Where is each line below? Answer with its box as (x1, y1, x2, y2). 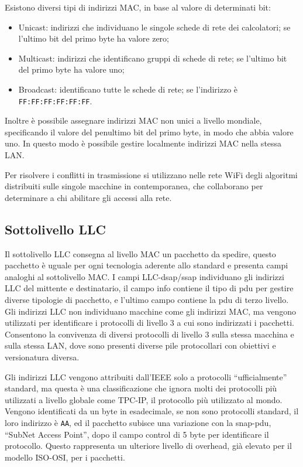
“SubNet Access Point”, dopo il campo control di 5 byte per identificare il (5, 428, 269, 440)
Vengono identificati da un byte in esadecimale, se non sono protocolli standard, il (5, 405, 299, 417)
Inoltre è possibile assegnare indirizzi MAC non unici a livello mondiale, (5, 114, 262, 127)
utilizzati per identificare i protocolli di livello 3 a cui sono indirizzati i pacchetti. (5, 316, 294, 329)
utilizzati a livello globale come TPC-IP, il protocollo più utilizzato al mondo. (5, 393, 283, 405)
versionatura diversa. (5, 350, 80, 363)
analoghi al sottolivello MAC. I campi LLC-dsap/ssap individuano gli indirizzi (5, 270, 284, 282)
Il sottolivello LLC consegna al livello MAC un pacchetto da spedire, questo (5, 247, 276, 260)
